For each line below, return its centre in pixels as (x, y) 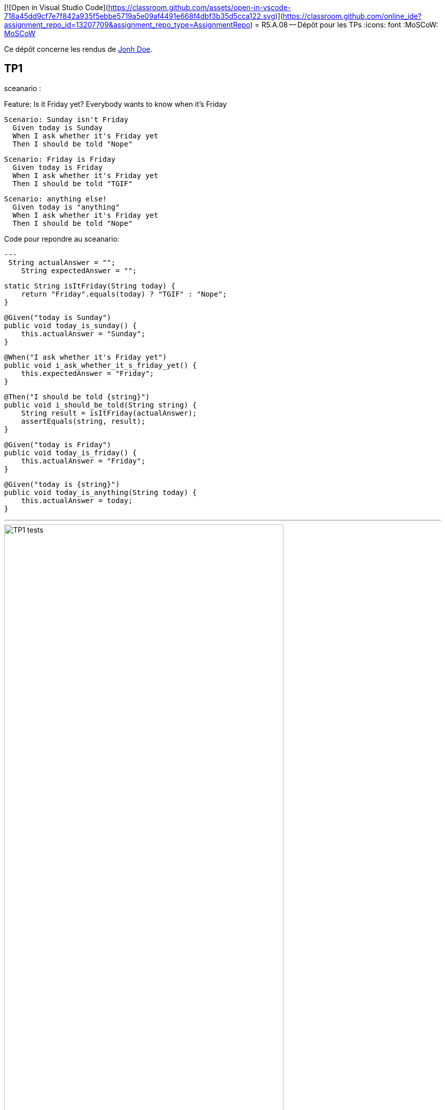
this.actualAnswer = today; (77, 500)
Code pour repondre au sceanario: (62, 239)
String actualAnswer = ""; (62, 262)
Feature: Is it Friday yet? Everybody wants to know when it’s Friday (116, 104)
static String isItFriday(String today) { (90, 286)
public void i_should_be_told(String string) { (101, 405)
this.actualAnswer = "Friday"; (83, 461)
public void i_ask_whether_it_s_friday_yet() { (101, 365)
